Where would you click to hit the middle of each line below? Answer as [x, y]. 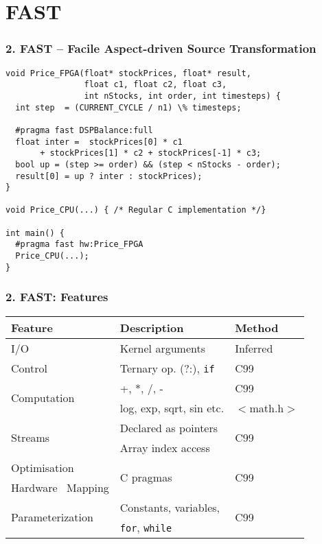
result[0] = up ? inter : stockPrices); [109, 176]
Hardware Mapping [60, 487]
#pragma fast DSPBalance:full [84, 130]
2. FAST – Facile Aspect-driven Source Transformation [161, 48]
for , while [146, 527]
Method [257, 327]
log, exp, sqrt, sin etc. [172, 407]
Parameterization [52, 517]
